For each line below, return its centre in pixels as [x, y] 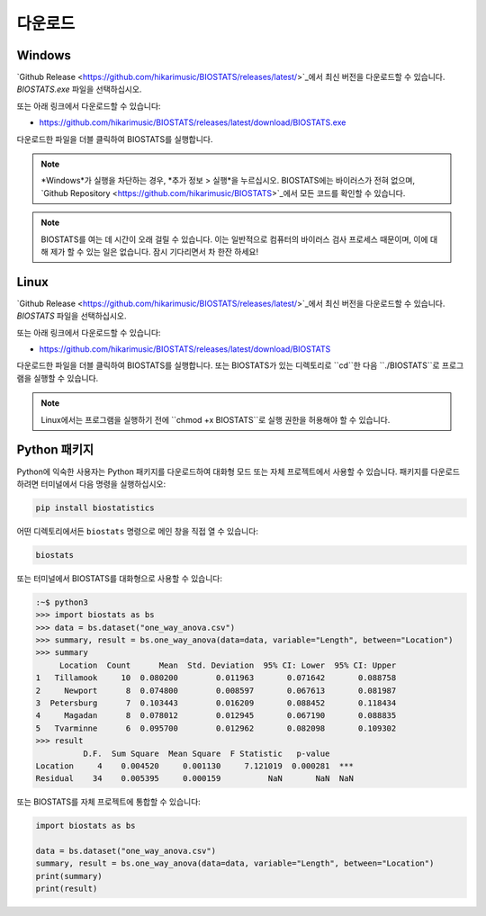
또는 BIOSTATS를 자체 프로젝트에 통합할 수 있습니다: [109, 802]
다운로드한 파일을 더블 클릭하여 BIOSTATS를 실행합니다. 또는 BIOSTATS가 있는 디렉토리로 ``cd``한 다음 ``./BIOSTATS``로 [228, 365]
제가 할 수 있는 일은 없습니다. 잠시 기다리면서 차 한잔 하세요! [154, 251]
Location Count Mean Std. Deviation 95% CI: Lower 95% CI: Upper [228, 665]
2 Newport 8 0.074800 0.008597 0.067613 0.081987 [216, 690]
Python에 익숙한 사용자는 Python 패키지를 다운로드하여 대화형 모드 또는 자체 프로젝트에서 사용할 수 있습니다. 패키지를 [223, 471]
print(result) [67, 889]
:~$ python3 [62, 602]
